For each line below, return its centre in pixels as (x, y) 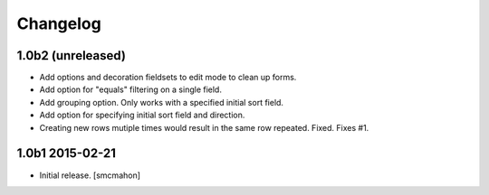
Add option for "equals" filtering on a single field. (130, 89)
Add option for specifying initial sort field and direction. (142, 115)
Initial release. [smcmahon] (90, 175)
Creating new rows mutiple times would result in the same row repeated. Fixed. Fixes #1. (204, 127)
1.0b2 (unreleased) (72, 56)
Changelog (59, 23)
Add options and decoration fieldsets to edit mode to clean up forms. (168, 78)
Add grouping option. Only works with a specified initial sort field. (162, 102)
